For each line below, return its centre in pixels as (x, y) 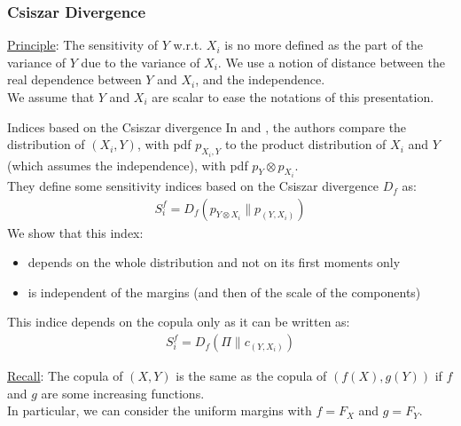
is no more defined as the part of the (324, 45)
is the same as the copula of (251, 376)
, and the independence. (260, 79)
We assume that (51, 97)
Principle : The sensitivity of (82, 45)
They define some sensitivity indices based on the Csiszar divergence (193, 186)
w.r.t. (188, 45)
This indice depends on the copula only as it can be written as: (179, 322)
